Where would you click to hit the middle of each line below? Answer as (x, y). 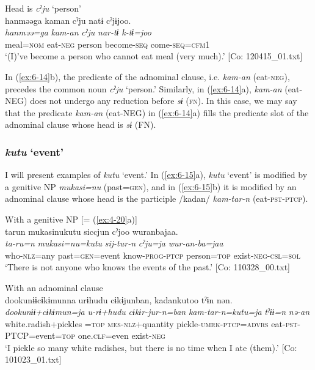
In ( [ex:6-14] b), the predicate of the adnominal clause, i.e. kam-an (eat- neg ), (147, 76)
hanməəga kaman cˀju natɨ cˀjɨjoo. (68, 20)
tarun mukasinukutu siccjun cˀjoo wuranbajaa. (92, 231)
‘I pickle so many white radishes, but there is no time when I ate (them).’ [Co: (151, 347)
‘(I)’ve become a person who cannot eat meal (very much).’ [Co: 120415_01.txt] (154, 56)
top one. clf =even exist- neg (114, 335)
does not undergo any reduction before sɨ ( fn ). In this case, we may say (164, 101)
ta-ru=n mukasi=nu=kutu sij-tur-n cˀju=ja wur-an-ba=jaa (114, 243)
